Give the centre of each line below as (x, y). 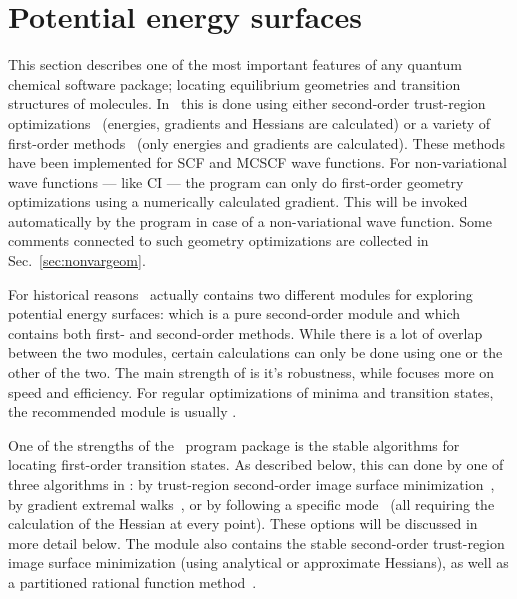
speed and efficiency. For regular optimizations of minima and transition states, (251, 391)
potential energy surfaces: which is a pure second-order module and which (234, 313)
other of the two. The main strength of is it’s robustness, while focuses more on (251, 372)
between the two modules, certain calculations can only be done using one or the (255, 352)
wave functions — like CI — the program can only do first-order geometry (236, 181)
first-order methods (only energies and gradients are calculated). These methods (256, 142)
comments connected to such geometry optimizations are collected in (218, 240)
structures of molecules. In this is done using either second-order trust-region (247, 103)
